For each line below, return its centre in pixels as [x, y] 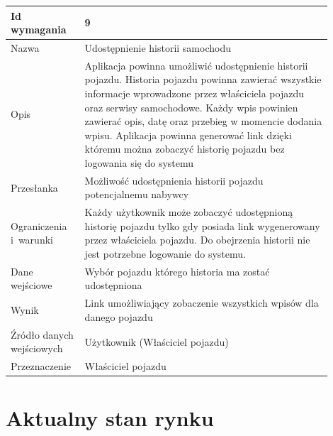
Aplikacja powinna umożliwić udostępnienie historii [196, 65]
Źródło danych [42, 334]
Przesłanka [34, 187]
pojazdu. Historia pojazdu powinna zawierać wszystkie [203, 79]
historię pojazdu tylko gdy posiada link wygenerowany [202, 225]
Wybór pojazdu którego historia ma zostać [177, 271]
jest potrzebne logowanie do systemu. [165, 254]
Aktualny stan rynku [110, 418]
